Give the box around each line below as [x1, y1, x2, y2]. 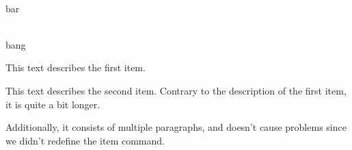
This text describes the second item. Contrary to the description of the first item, [5, 83, 347, 97]
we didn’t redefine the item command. [5, 133, 165, 147]
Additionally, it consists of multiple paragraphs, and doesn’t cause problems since [5, 120, 347, 134]
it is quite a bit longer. [5, 97, 100, 111]
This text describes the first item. [5, 60, 146, 75]
